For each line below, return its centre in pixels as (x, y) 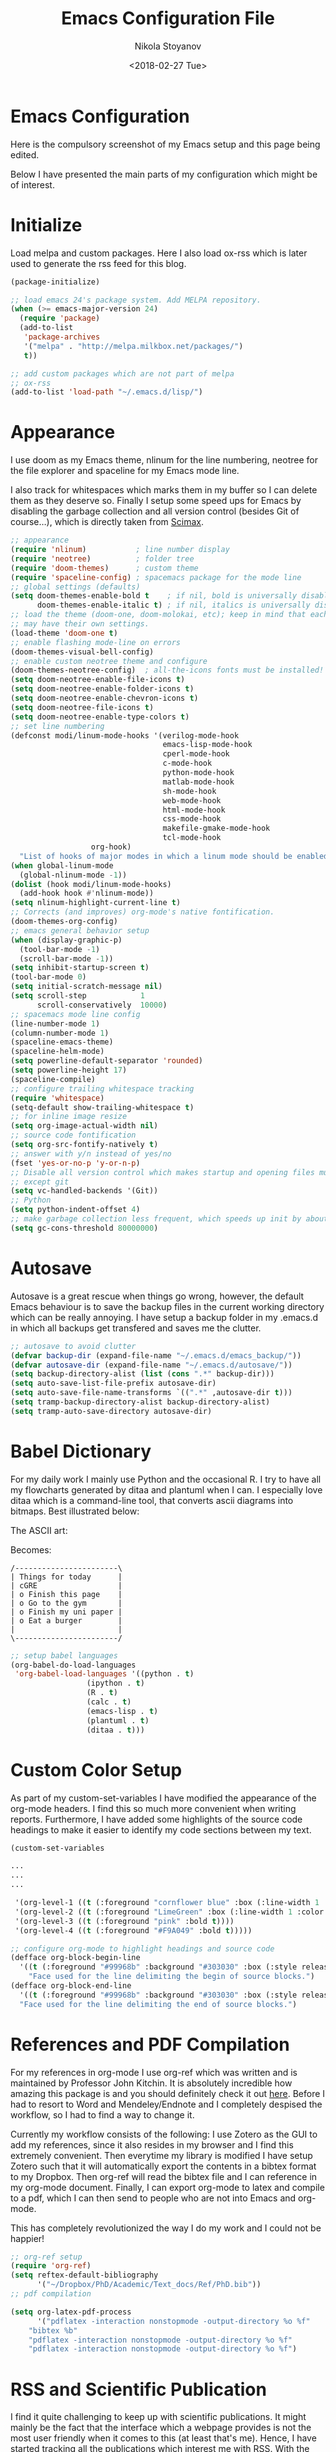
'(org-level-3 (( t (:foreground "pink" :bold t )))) (124, 1921)
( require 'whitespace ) (57, 1098)
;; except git (40, 1182)
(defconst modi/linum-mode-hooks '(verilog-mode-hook (125, 735)
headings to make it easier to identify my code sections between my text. (161, 1829)
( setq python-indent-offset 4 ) (75, 1210)
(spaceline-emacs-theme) (62, 1042)
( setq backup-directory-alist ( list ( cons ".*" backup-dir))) (142, 1374)
